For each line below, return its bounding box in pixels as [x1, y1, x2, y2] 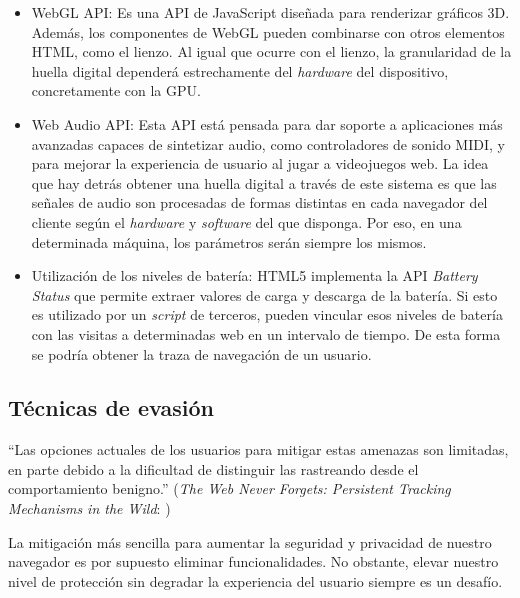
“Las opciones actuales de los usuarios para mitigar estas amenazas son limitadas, [8, 439, 509, 460]
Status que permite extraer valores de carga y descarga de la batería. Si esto [31, 284, 498, 305]
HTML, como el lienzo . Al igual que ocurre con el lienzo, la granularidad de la [31, 41, 512, 62]
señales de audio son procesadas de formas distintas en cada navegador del [31, 192, 488, 213]
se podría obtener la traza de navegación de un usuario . [31, 343, 372, 364]
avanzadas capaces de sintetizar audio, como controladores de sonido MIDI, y [31, 133, 505, 154]
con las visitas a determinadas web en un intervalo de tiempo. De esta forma [31, 323, 501, 344]
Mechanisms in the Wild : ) [8, 498, 171, 519]
